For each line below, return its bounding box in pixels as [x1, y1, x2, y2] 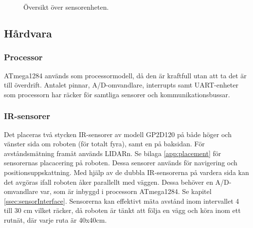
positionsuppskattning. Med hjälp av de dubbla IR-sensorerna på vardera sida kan [4, 167, 249, 177]
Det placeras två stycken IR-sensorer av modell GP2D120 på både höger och [4, 129, 232, 139]
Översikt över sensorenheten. [23, 2, 109, 12]
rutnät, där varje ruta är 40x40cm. [4, 214, 107, 225]
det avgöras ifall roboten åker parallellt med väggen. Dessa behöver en [4, 176, 213, 187]
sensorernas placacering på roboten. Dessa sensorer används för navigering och [4, 158, 237, 168]
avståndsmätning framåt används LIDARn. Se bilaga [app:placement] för [4, 148, 221, 158]
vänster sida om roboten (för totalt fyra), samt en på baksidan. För [4, 139, 205, 149]
